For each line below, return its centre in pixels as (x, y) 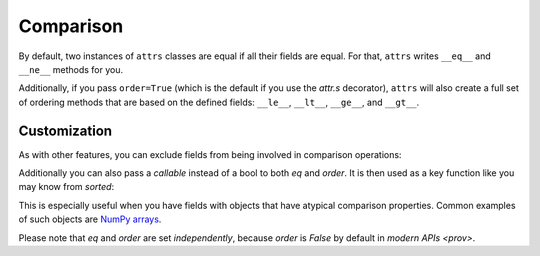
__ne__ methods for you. (71, 69)
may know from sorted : (66, 187)
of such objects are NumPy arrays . (90, 219)
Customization (65, 130)
